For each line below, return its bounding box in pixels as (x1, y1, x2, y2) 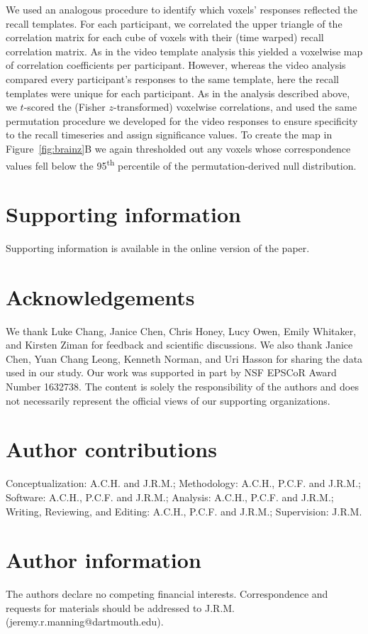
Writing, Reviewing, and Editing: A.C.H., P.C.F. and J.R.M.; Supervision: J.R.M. (6, 503, 362, 518)
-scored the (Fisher (23, 99, 106, 114)
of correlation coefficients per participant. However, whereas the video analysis (6, 58, 346, 72)
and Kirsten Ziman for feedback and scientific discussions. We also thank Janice (6, 337, 353, 352)
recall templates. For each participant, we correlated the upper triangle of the (6, 16, 342, 31)
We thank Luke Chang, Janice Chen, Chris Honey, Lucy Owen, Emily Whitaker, (6, 323, 357, 338)
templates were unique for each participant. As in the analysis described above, (6, 85, 350, 100)
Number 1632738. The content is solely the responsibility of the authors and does (6, 379, 359, 393)
